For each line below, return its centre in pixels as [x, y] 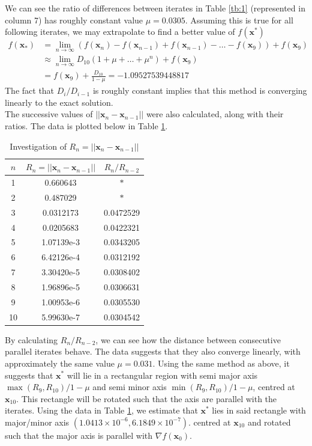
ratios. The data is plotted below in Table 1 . [86, 126]
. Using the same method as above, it [221, 363]
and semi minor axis [130, 387]
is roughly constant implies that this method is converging [200, 90]
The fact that [30, 90]
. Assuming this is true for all [239, 20]
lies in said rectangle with [259, 410]
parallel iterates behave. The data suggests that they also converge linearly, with [153, 351]
